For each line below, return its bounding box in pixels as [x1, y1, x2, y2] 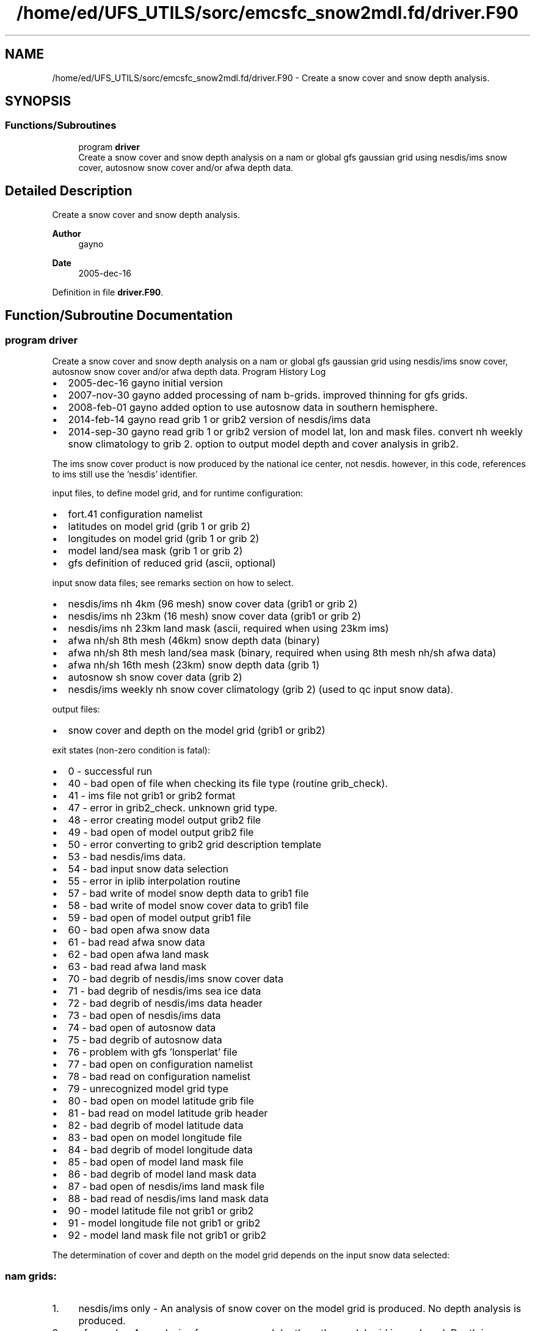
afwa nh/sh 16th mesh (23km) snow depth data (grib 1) [68, 658, 319, 671]
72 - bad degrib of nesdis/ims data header [68, 996, 263, 1009]
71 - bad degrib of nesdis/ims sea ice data [68, 984, 261, 997]
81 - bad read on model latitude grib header [68, 1106, 268, 1119]
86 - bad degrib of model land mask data [68, 1167, 257, 1180]
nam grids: [5, 1270, 57, 1283]
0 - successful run [68, 764, 153, 777]
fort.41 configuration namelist [68, 507, 203, 520]
